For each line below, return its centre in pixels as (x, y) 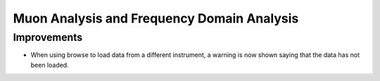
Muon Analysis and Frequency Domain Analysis (156, 18)
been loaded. (50, 65)
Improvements (48, 37)
